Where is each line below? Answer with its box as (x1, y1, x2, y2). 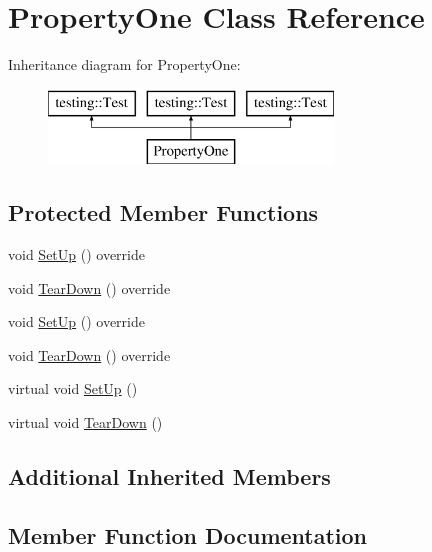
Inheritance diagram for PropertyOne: (8, 54, 241, 75)
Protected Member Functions (8, 197, 319, 228)
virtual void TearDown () (8, 412, 163, 433)
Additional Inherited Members (8, 461, 331, 492)
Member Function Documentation (8, 519, 368, 550)
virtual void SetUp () (8, 378, 138, 399)
